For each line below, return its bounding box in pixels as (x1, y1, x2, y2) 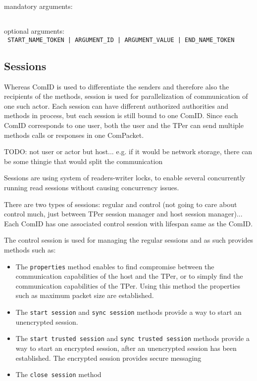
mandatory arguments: (4, 1, 73, 11)
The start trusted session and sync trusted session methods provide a (15, 333, 250, 343)
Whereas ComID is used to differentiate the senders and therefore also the (4, 81, 229, 91)
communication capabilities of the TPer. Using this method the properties (15, 280, 241, 291)
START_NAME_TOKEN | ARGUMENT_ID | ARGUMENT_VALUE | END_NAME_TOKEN (7, 36, 235, 43)
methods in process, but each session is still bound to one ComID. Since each (4, 110, 238, 121)
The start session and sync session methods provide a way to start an (15, 307, 242, 317)
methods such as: (4, 245, 56, 255)
